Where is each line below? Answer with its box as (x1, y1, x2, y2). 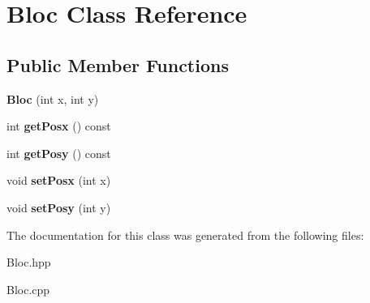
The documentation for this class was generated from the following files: (6, 226, 364, 243)
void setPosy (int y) (6, 198, 111, 216)
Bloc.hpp (6, 254, 51, 271)
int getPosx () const (6, 117, 111, 134)
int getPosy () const (6, 144, 111, 161)
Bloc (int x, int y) (6, 90, 99, 107)
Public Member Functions (6, 52, 229, 77)
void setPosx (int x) (6, 172, 111, 189)
